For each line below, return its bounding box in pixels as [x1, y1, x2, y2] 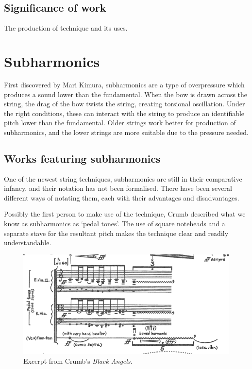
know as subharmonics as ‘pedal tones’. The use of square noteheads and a [4, 218, 225, 229]
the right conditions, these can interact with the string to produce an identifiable [4, 108, 245, 118]
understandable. [4, 237, 51, 248]
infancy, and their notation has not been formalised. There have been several [4, 183, 232, 193]
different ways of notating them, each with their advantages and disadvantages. [4, 192, 239, 202]
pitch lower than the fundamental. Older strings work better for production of [4, 117, 236, 128]
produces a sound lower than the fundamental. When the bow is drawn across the [4, 89, 248, 99]
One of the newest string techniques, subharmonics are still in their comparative [4, 173, 242, 184]
